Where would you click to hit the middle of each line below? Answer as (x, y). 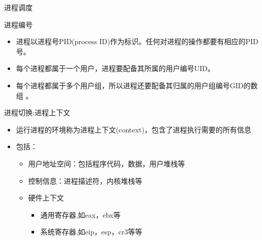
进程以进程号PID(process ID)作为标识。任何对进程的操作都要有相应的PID (137, 41)
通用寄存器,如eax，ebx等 (80, 214)
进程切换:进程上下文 (37, 112)
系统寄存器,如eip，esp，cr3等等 (91, 232)
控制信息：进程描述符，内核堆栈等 (85, 180)
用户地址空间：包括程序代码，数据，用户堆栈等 (107, 163)
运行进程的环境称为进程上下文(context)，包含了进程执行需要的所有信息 (134, 129)
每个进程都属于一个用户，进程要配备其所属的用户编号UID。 (115, 68)
